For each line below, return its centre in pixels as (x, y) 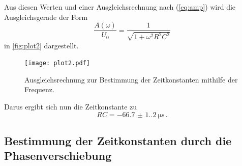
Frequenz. (39, 89)
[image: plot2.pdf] (57, 63)
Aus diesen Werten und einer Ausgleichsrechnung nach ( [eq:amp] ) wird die (120, 7)
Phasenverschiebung (58, 156)
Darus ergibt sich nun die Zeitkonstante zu (71, 107)
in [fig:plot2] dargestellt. (41, 45)
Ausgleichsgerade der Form (46, 17)
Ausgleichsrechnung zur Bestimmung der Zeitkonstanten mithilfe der (131, 79)
